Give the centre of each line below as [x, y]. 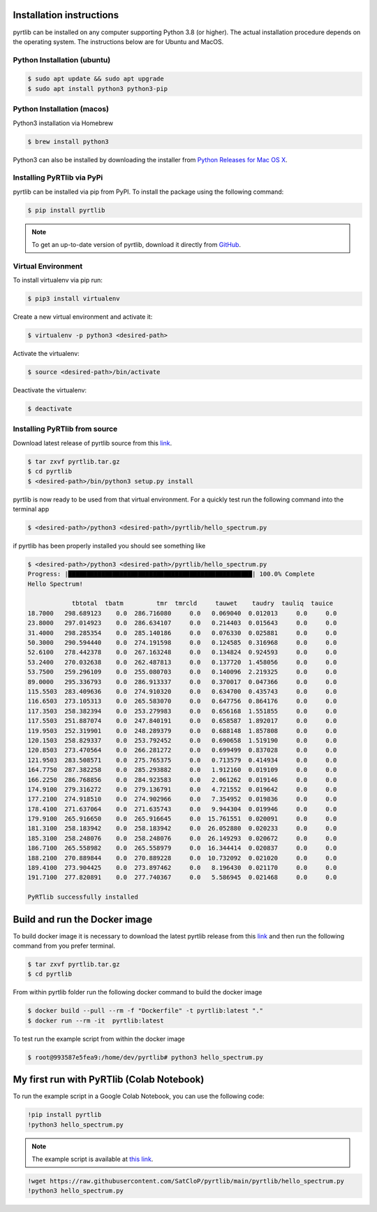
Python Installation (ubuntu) [62, 59]
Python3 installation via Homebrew [63, 123]
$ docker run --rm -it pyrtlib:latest [96, 1020]
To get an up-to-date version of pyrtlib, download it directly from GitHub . [136, 245]
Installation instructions [66, 15]
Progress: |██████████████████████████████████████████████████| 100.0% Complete [171, 574]
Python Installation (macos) [61, 109]
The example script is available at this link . [93, 1159]
